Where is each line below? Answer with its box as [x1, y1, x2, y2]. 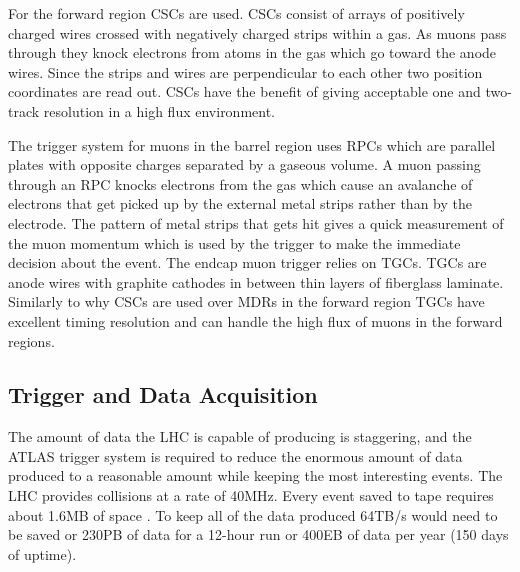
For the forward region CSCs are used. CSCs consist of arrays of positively [8, 3, 465, 23]
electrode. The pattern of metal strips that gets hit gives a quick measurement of [8, 212, 504, 233]
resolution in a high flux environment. [43, 100, 276, 121]
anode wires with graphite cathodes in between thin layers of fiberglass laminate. [8, 271, 504, 292]
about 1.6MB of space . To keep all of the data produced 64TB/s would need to [8, 504, 498, 525]
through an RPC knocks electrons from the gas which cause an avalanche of [8, 173, 473, 194]
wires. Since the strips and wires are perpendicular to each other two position [8, 61, 483, 82]
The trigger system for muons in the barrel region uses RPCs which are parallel [8, 134, 496, 155]
